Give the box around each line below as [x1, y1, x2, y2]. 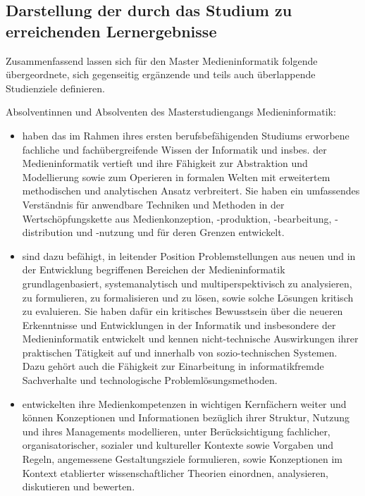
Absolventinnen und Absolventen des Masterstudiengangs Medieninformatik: [6, 104, 336, 119]
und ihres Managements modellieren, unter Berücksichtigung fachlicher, [22, 423, 330, 438]
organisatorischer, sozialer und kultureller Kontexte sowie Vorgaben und [22, 438, 334, 452]
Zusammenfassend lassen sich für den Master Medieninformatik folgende [6, 53, 318, 68]
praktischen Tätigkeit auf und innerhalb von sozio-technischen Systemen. [22, 345, 338, 359]
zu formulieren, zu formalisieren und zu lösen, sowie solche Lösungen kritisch [22, 290, 354, 304]
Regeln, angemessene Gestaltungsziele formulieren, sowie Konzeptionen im [22, 452, 342, 466]
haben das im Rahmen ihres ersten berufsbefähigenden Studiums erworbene [22, 128, 349, 142]
